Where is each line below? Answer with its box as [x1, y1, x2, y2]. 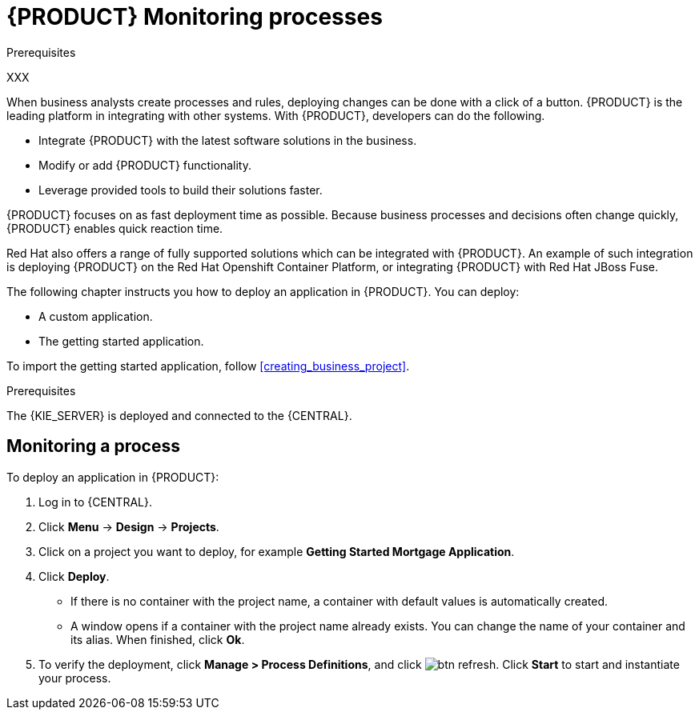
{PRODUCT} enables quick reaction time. [6, 221, 223, 235]
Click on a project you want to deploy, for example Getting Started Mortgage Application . [38, 544, 515, 558]
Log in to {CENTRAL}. [38, 494, 152, 509]
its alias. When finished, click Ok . [70, 632, 245, 646]
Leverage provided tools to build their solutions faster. [38, 182, 323, 197]
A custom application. [38, 309, 153, 323]
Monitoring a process [6, 436, 180, 457]
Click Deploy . [38, 569, 110, 583]
